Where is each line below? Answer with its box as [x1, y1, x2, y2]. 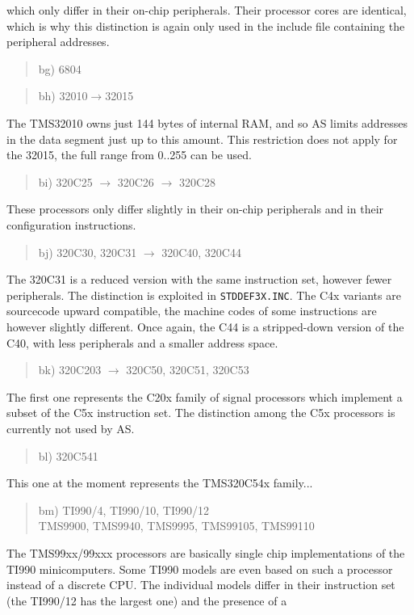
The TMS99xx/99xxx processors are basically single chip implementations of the [6, 544, 405, 561]
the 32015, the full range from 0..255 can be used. [6, 146, 252, 163]
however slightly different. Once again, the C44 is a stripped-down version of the [6, 318, 404, 335]
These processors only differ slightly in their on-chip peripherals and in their [6, 200, 384, 217]
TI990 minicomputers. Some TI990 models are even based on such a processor [6, 560, 393, 577]
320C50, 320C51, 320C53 [126, 361, 249, 378]
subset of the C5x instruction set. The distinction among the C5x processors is [6, 404, 395, 421]
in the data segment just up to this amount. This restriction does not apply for [6, 130, 398, 147]
